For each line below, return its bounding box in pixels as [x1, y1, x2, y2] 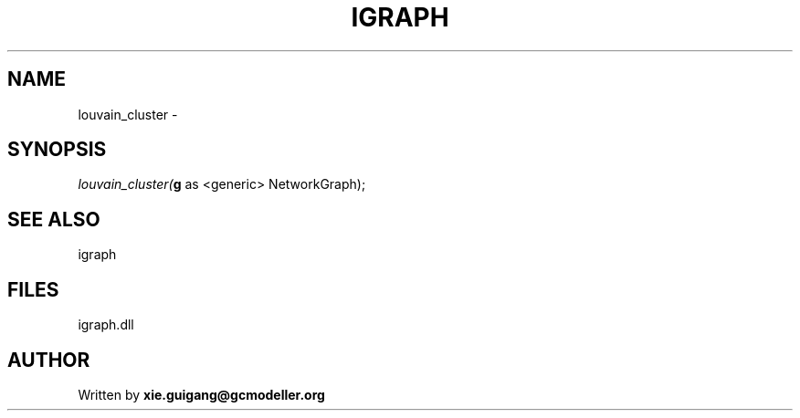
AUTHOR [7, 348, 90, 371]
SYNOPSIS [7, 138, 107, 162]
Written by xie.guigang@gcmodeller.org [78, 386, 325, 402]
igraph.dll [78, 317, 134, 333]
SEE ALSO [7, 207, 100, 231]
